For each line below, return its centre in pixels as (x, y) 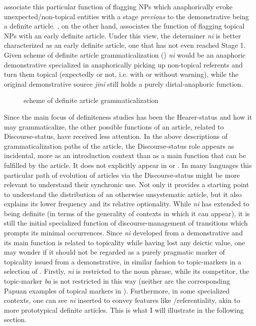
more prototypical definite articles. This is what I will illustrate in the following (124, 310)
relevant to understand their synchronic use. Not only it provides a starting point (127, 184)
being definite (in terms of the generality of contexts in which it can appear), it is (127, 213)
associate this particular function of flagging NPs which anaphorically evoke (118, 6)
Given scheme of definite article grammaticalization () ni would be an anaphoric (125, 54)
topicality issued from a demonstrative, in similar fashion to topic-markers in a (123, 261)
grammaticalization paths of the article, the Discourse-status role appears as (119, 146)
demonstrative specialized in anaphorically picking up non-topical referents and (123, 64)
